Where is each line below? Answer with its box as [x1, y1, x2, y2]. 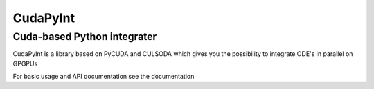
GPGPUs [12, 59, 38, 68]
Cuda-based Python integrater [12, 30, 157, 43]
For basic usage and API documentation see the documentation [12, 72, 195, 81]
